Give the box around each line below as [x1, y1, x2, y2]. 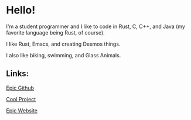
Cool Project [6, 95, 36, 102]
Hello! [6, 4, 36, 17]
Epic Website [6, 107, 38, 114]
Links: [6, 68, 29, 79]
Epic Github [6, 84, 34, 91]
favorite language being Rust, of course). [6, 29, 105, 36]
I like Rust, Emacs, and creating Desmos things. [6, 40, 121, 47]
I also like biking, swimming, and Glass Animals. [6, 52, 121, 59]
